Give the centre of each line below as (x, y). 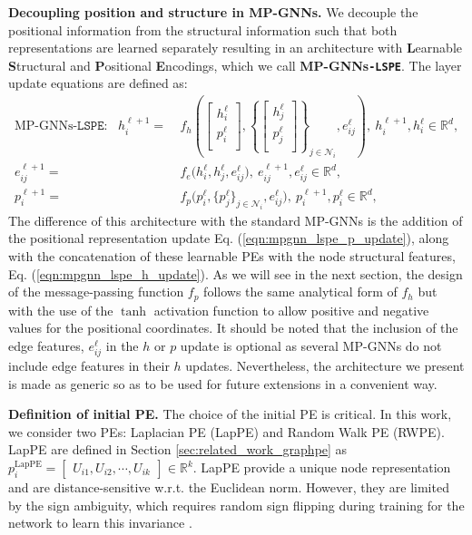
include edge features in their (89, 366)
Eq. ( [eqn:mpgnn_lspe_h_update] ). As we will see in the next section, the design (236, 273)
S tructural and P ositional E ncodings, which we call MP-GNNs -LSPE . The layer (235, 65)
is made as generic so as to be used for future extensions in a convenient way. (223, 383)
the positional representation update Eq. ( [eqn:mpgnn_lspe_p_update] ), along (229, 238)
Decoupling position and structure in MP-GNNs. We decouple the (213, 12)
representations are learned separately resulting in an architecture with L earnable (235, 48)
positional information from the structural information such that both (203, 29)
